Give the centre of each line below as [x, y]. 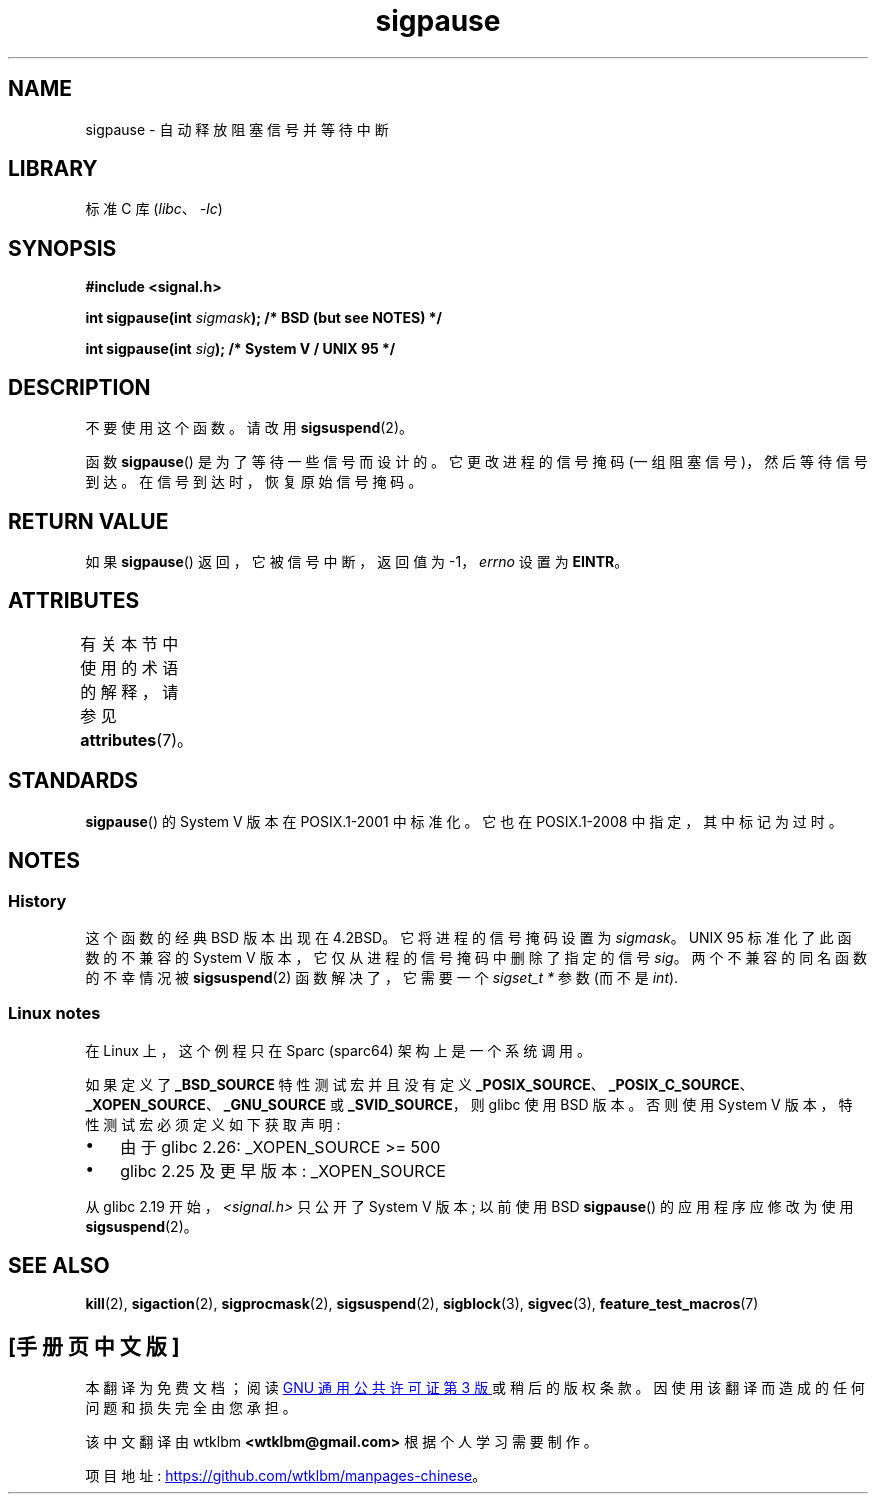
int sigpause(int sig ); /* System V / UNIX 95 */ [240, 349]
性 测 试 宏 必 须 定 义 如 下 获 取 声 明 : [213, 1124]
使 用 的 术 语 [129, 667]
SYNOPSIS [62, 248]
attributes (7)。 [137, 739]
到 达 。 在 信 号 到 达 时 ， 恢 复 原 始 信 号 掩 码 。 [254, 482]
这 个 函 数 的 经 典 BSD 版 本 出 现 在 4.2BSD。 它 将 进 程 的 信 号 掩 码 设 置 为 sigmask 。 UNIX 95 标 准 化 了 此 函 [468, 937]
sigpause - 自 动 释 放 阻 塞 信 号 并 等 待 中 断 [237, 129]
